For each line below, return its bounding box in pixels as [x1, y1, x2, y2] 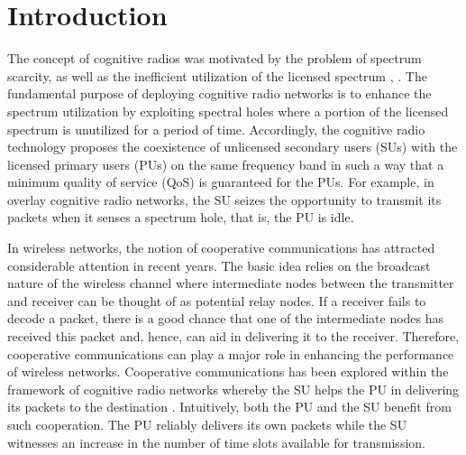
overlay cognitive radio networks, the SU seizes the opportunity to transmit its [7, 190, 442, 209]
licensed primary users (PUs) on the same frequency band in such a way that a [7, 154, 444, 173]
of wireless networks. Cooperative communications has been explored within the [7, 362, 449, 381]
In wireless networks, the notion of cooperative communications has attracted [7, 238, 435, 257]
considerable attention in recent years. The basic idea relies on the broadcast [7, 255, 431, 274]
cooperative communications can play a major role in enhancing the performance [7, 344, 454, 363]
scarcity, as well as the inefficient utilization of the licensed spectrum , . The [7, 66, 427, 85]
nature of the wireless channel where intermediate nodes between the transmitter [7, 274, 454, 292]
